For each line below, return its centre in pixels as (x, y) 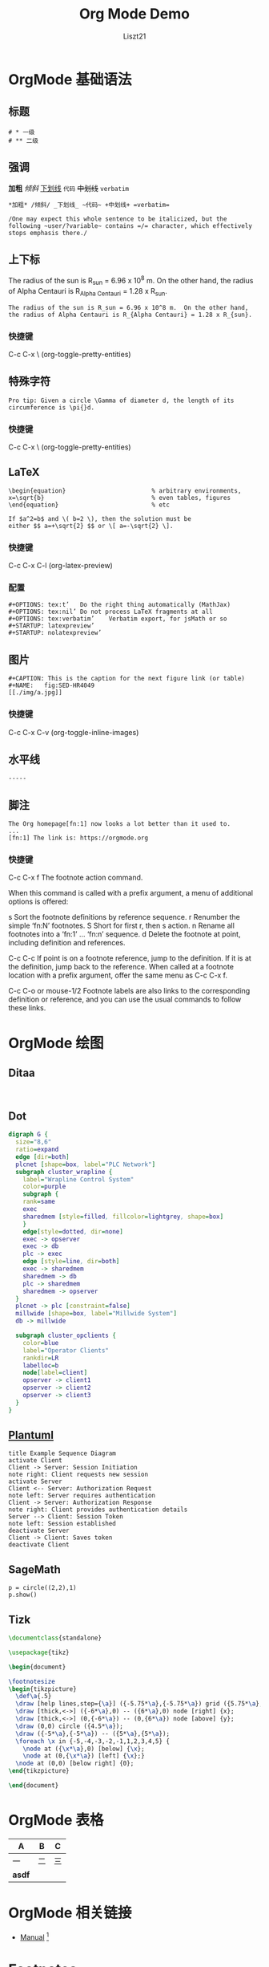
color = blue (41, 1343)
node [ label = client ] (55, 1373)
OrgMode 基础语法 (70, 79)
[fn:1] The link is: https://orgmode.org (78, 838)
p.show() (23, 1595)
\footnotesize (32, 1681)
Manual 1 (34, 1937)
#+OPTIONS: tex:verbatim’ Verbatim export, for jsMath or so (118, 619)
